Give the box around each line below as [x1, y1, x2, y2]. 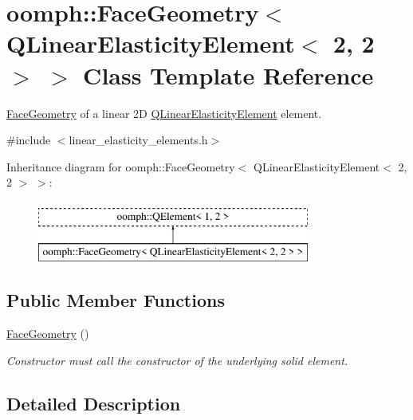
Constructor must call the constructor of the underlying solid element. [6, 351, 348, 368]
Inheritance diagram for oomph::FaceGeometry [6, 158, 235, 175]
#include [6, 131, 51, 148]
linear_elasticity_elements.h [69, 131, 208, 148]
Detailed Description [6, 391, 181, 415]
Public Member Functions [6, 288, 225, 312]
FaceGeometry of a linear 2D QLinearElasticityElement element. [6, 104, 322, 121]
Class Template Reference [83, 58, 374, 91]
